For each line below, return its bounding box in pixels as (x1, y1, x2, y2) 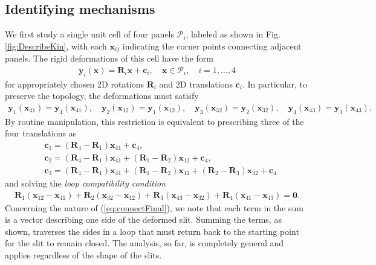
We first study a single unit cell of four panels (5, 28, 175, 40)
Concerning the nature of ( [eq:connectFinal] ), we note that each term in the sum (5, 201, 303, 214)
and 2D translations (159, 77, 233, 90)
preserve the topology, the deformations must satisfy (5, 89, 199, 102)
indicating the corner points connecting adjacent (122, 39, 302, 52)
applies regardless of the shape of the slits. (5, 248, 162, 261)
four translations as (5, 127, 77, 139)
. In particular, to (242, 77, 307, 90)
